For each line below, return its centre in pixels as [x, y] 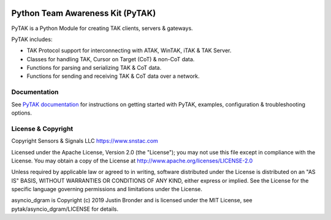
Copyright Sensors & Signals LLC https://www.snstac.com [85, 141]
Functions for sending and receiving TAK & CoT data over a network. [113, 76]
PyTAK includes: [32, 39]
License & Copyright [42, 129]
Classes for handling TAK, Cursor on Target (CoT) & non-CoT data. [111, 59]
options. [22, 113]
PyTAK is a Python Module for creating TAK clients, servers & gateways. [102, 28]
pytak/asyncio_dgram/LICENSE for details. [65, 209]
